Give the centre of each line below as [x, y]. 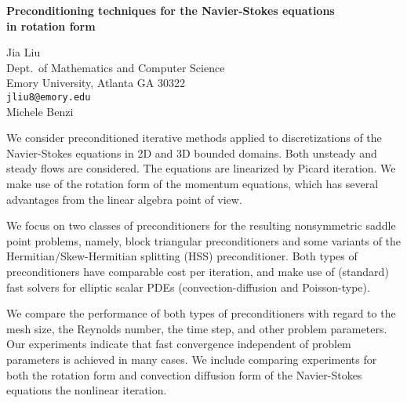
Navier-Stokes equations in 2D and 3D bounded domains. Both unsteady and [192, 152]
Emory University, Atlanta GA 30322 [96, 83]
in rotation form [51, 25]
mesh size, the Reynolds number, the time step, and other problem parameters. [197, 328]
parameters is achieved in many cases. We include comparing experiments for [192, 359]
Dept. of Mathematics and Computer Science [116, 67]
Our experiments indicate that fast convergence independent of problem [179, 344]
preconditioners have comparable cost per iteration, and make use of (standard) [198, 271]
